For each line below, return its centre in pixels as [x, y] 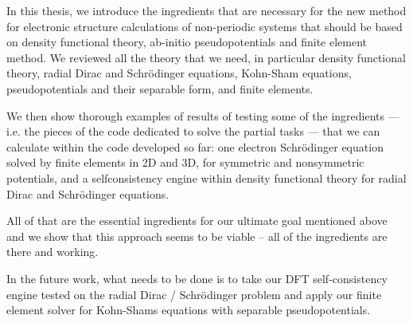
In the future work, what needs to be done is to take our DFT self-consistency [197, 278]
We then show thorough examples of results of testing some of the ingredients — [203, 115]
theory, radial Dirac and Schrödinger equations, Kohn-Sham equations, [179, 73]
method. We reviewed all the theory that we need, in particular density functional [206, 57]
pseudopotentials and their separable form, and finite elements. [160, 88]
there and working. [53, 252]
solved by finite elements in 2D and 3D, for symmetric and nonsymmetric [185, 162]
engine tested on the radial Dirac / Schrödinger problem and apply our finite [194, 294]
